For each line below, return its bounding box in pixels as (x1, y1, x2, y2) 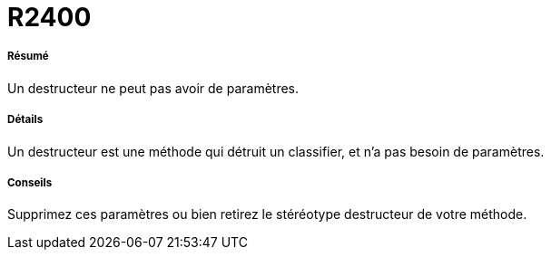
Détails (7, 113, 44, 127)
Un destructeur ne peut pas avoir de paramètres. (7, 80, 300, 96)
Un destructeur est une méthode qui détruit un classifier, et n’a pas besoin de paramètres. (7, 143, 545, 159)
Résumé (7, 50, 49, 63)
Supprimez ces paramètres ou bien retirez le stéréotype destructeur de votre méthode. (7, 206, 527, 223)
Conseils (7, 176, 53, 189)
